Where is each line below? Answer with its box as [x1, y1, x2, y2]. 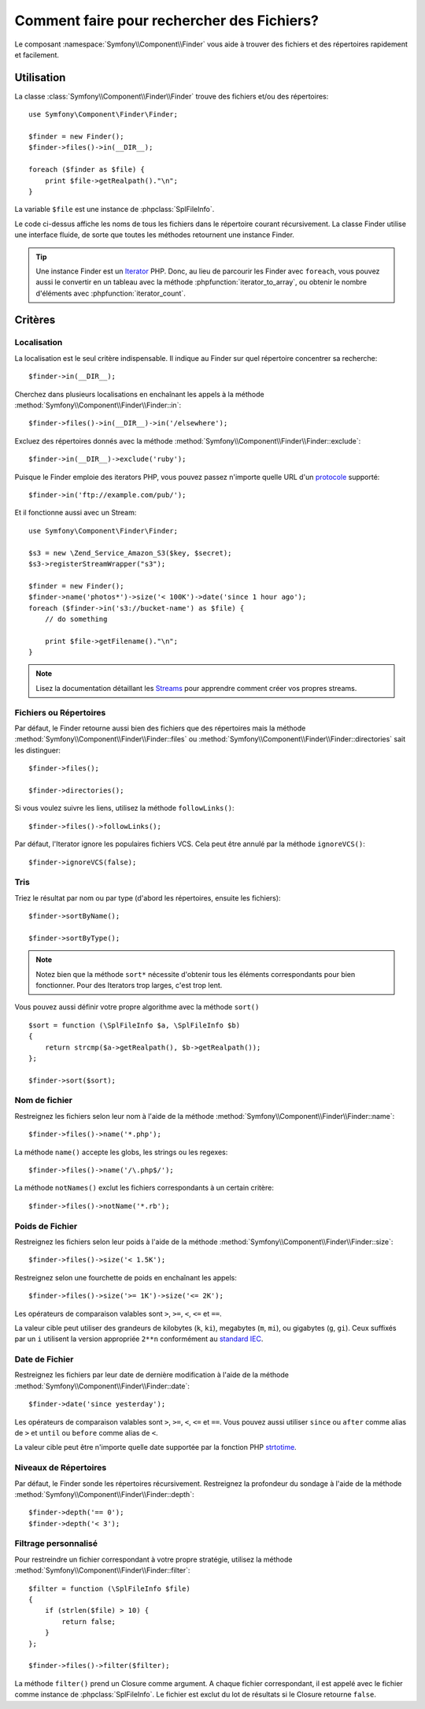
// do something [44, 615, 108, 623]
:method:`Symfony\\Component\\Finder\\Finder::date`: [14, 1381, 190, 1391]
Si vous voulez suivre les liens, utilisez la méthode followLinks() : [14, 804, 235, 813]
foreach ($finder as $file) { [28, 165, 146, 174]
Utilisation [14, 71, 66, 84]
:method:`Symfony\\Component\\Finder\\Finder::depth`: [14, 1489, 194, 1499]
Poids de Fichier [14, 1220, 78, 1232]
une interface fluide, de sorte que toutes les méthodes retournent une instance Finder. [14, 230, 295, 240]
